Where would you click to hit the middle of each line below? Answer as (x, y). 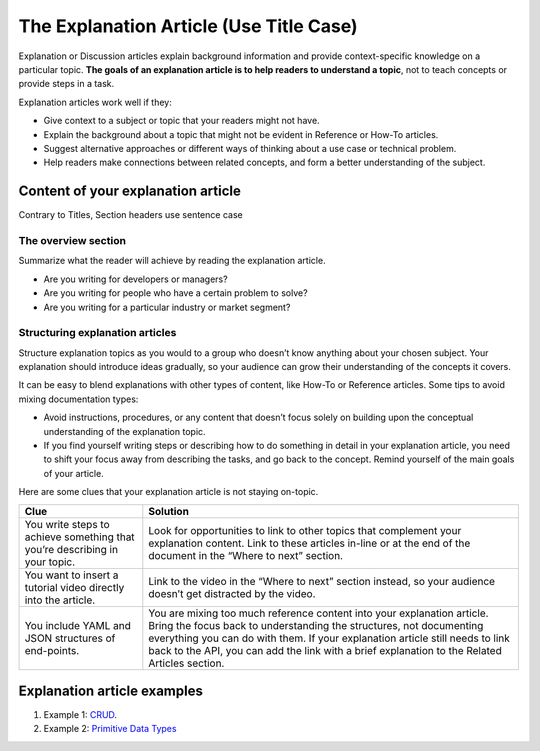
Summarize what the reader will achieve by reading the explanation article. (172, 261)
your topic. (50, 562)
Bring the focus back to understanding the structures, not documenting (316, 625)
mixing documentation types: (78, 399)
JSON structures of (70, 638)
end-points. (52, 650)
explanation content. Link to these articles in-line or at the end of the (309, 543)
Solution (169, 511)
